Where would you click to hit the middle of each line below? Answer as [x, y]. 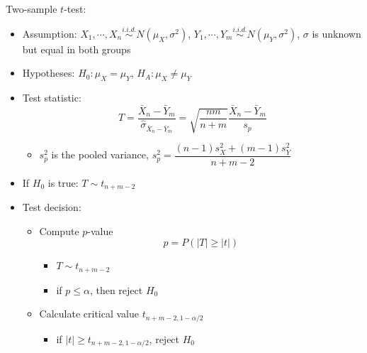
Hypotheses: [49, 73]
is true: [63, 182]
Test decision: [52, 207]
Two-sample [32, 9]
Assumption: [50, 33]
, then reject [116, 289]
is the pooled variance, [100, 154]
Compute [59, 230]
